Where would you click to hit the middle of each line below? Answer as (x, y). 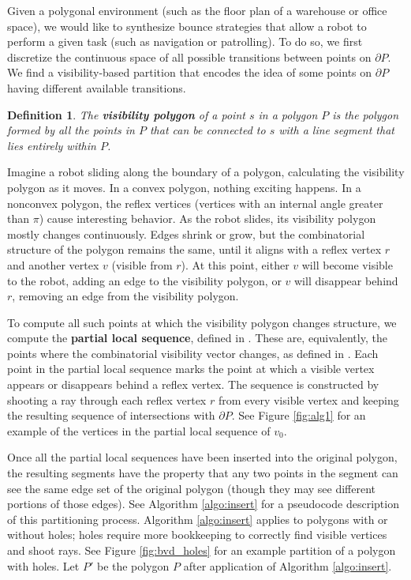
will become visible (347, 264)
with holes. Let (43, 565)
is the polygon (366, 114)
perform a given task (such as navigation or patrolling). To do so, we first (185, 41)
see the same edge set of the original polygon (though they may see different (191, 488)
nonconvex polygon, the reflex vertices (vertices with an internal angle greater (195, 203)
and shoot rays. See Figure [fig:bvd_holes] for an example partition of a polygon (202, 550)
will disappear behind (346, 280)
